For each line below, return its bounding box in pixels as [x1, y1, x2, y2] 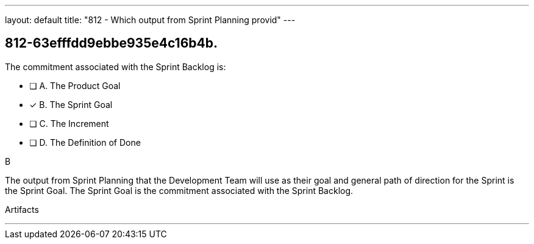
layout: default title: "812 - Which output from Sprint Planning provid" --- [5, 15, 296, 25]
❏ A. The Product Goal [29, 80, 121, 91]
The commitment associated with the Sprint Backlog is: [5, 61, 226, 72]
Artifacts [5, 204, 39, 215]
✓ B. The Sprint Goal [29, 99, 113, 110]
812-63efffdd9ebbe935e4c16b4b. [5, 35, 218, 51]
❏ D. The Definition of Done [29, 137, 141, 148]
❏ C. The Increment [29, 118, 109, 129]
